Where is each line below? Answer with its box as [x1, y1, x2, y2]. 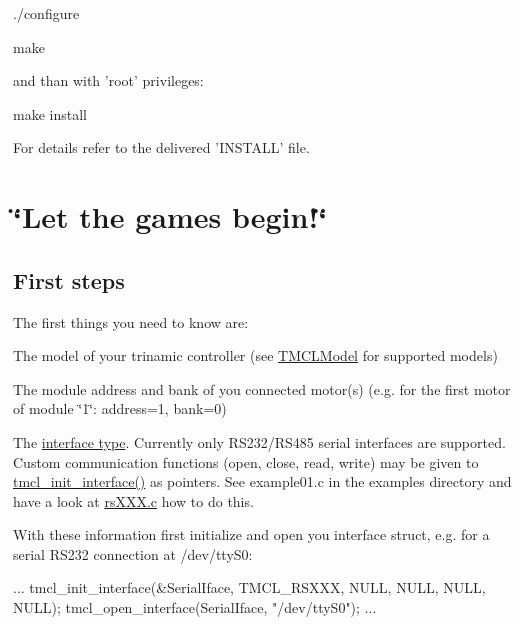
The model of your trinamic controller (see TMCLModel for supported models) [13, 345, 498, 366]
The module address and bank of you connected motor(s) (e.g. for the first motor [13, 378, 511, 399]
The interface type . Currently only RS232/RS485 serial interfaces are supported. [13, 431, 506, 452]
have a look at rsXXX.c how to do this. [13, 490, 254, 511]
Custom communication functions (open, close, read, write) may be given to [13, 451, 479, 472]
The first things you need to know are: [13, 311, 249, 332]
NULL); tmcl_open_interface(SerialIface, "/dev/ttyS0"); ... [13, 597, 377, 618]
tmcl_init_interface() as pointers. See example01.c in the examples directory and [13, 471, 512, 492]
